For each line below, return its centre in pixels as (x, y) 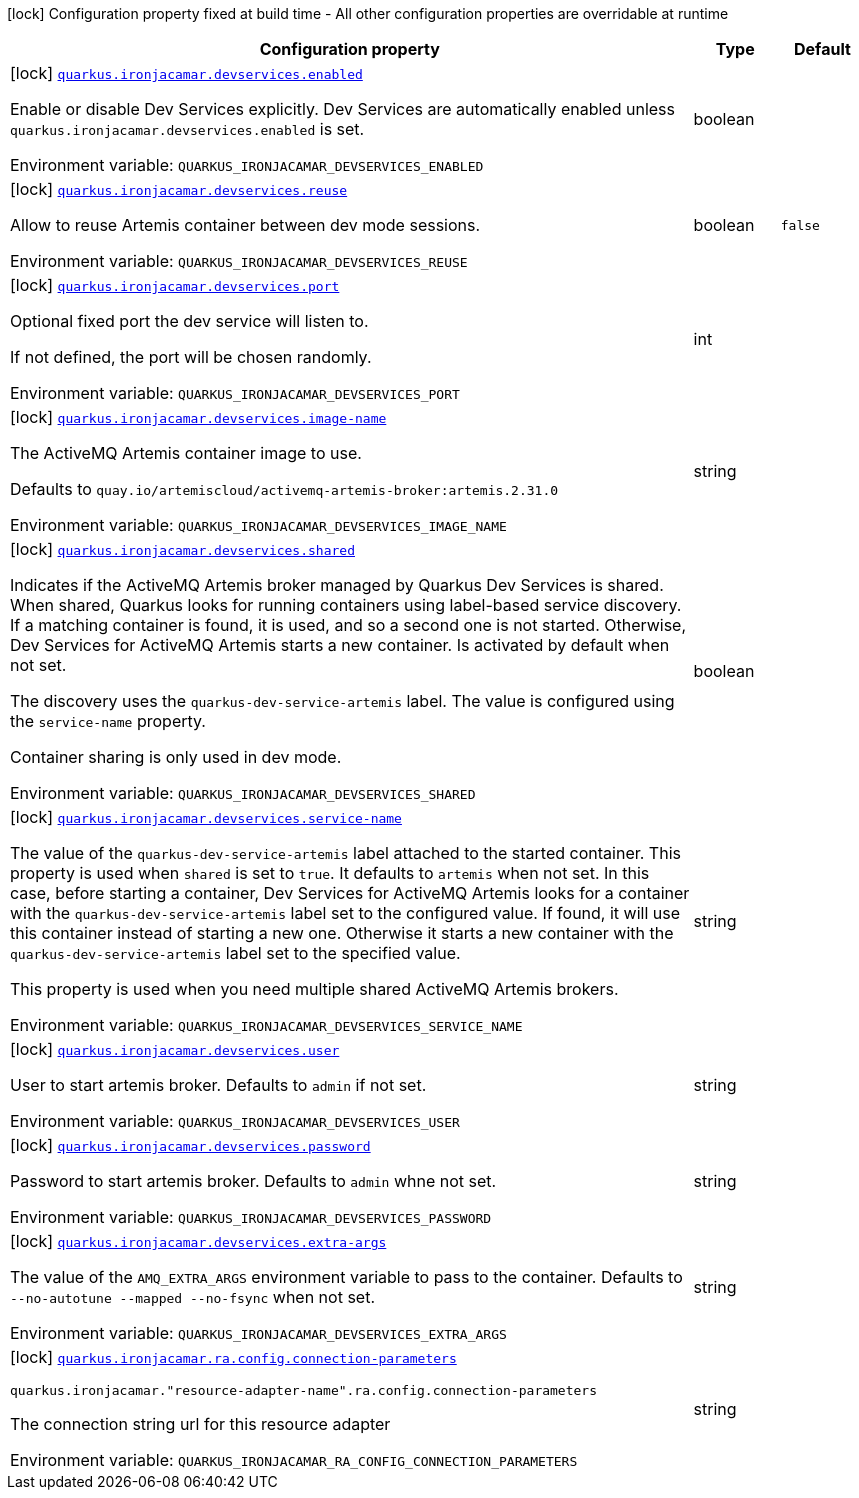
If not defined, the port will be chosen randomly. (191, 357)
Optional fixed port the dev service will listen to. (189, 321)
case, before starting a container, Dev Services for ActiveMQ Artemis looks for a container (350, 893)
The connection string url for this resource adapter (200, 1424)
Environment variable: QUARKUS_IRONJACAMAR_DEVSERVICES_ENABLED (247, 165)
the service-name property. (108, 721)
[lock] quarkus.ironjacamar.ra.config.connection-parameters (233, 1357)
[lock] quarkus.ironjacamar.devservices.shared (182, 549)
